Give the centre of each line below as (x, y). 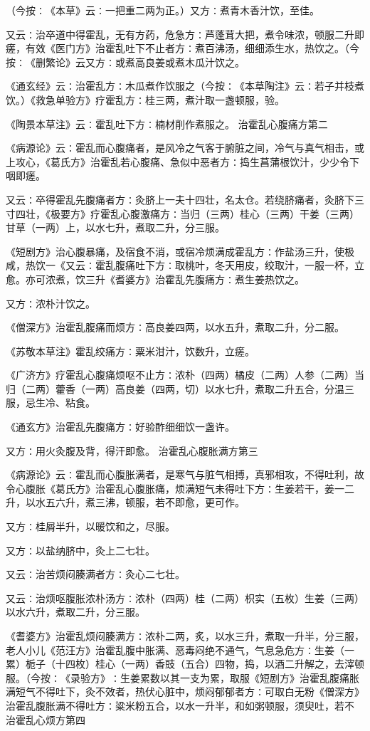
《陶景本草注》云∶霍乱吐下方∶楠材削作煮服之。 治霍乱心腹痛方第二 (167, 123)
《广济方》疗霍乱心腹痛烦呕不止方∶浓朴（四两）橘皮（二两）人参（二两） (180, 375)
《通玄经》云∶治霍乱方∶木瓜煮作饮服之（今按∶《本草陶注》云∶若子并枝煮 (185, 86)
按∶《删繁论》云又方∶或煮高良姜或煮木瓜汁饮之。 (125, 62)
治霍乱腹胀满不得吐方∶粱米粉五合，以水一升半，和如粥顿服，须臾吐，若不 (180, 705)
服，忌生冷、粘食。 (51, 403)
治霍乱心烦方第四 (46, 719)
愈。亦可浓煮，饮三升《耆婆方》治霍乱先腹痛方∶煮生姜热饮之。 (155, 279)
